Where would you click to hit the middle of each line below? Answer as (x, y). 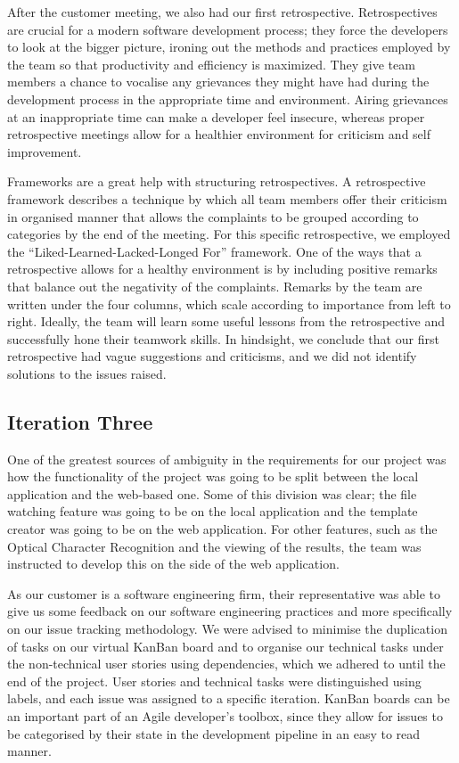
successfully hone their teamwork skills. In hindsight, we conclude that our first (223, 338)
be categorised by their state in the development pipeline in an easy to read (214, 733)
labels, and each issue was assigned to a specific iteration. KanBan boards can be (229, 698)
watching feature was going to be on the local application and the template (213, 511)
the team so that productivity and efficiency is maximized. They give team (211, 64)
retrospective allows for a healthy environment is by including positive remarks (222, 269)
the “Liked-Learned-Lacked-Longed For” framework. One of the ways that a (214, 251)
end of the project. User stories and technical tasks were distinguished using (214, 681)
